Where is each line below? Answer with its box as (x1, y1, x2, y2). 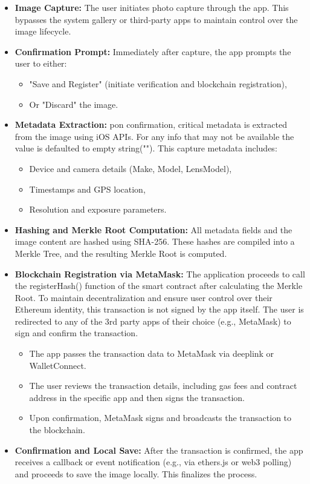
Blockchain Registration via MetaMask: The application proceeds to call (15, 267, 305, 280)
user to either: (15, 57, 67, 70)
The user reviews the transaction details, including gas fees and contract (29, 379, 297, 392)
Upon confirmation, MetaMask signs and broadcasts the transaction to (29, 411, 292, 424)
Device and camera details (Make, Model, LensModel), (29, 162, 232, 174)
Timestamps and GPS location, (29, 182, 146, 195)
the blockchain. (29, 423, 85, 436)
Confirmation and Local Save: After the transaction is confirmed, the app (15, 443, 303, 456)
